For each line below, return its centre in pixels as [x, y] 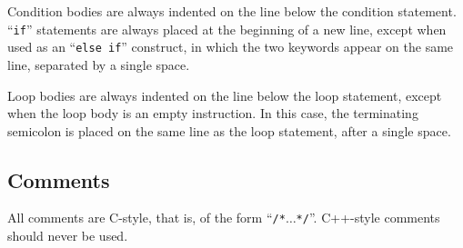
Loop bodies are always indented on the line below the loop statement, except [225, 95]
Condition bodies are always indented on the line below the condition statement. [232, 11]
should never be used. [68, 236]
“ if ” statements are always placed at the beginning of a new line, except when [227, 29]
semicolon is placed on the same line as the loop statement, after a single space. [229, 130]
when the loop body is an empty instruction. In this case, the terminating [213, 113]
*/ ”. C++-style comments [368, 218]
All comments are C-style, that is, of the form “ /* [146, 218]
